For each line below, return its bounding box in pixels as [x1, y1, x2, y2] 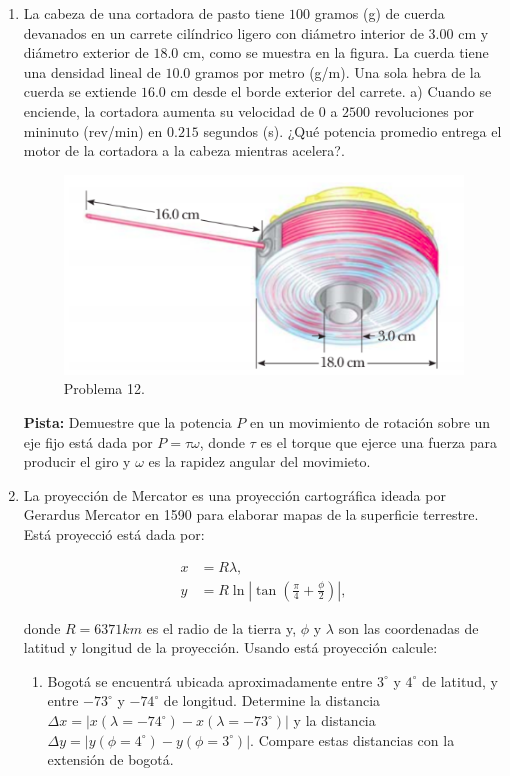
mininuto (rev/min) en [23, 120, 163, 141]
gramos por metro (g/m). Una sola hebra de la [195, 61, 481, 82]
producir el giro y [23, 451, 131, 472]
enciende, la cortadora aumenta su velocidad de [23, 100, 315, 121]
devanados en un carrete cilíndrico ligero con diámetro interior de [23, 22, 424, 43]
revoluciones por [374, 100, 475, 121]
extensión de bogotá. [47, 749, 174, 770]
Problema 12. [63, 378, 145, 399]
